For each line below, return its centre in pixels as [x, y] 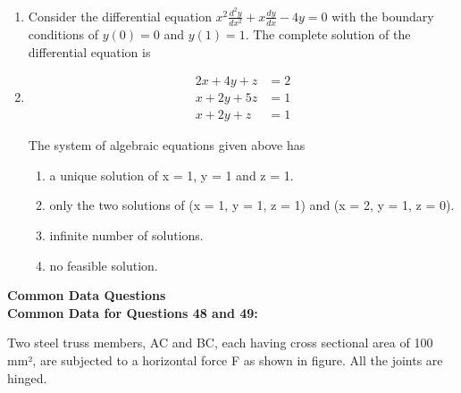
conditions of [63, 34]
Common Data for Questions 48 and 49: [133, 312]
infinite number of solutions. [126, 235]
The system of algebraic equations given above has [167, 145]
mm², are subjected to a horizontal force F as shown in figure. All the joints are [225, 360]
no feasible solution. [104, 265]
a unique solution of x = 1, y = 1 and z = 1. [172, 175]
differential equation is [89, 51]
